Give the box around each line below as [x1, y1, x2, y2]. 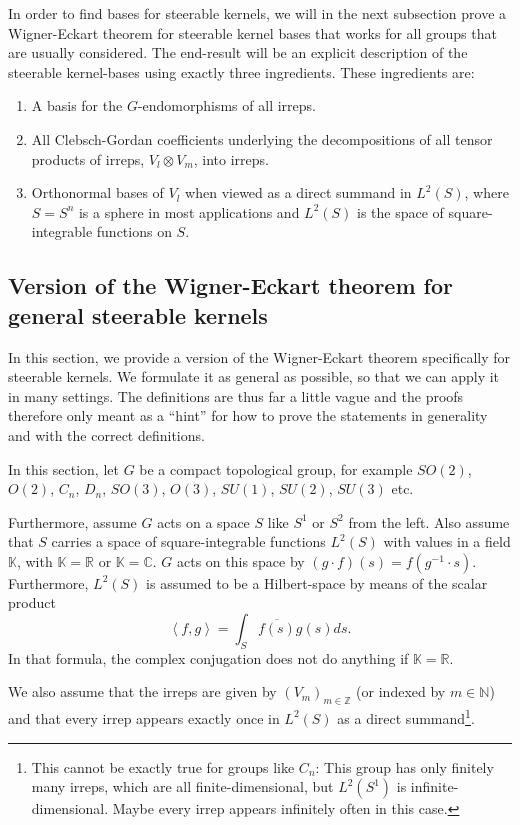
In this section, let [8, 458, 119, 479]
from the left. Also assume [348, 511, 510, 532]
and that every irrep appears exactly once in [8, 707, 280, 728]
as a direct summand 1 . [337, 705, 475, 728]
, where [464, 182, 509, 203]
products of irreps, [31, 148, 145, 169]
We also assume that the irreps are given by [8, 681, 277, 702]
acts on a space [157, 511, 250, 532]
